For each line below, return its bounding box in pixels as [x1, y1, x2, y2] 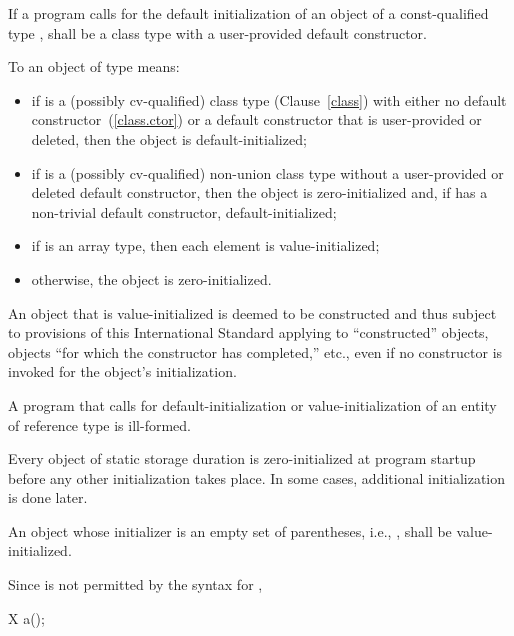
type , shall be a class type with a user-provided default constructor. [8, 22, 427, 43]
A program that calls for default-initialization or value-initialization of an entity [8, 394, 497, 415]
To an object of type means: [8, 56, 180, 77]
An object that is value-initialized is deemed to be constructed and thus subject [8, 302, 497, 323]
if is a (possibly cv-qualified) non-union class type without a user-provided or [31, 162, 504, 183]
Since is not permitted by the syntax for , [8, 574, 263, 595]
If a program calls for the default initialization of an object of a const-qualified [8, 3, 489, 23]
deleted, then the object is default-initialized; [31, 128, 307, 149]
